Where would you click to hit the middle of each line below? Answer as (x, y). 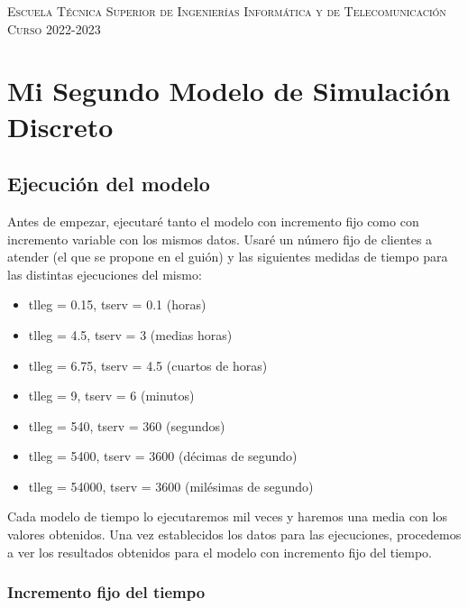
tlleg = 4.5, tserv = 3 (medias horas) (130, 334)
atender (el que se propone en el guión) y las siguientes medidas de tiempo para (228, 257)
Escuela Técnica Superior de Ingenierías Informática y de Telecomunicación (227, 11)
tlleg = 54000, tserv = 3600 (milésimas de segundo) (171, 486)
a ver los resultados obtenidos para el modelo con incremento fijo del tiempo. (220, 552)
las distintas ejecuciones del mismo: (105, 274)
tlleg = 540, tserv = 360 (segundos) (127, 425)
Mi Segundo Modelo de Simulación (229, 91)
